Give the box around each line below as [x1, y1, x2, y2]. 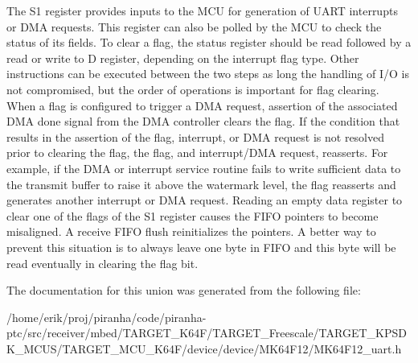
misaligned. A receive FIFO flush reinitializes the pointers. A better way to [6, 223, 376, 240]
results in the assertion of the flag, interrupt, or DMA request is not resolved [6, 128, 385, 145]
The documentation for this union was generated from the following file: [6, 282, 361, 299]
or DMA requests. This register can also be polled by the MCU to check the [6, 18, 382, 35]
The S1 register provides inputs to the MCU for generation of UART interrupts [6, 2, 398, 19]
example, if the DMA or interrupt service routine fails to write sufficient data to [6, 159, 401, 176]
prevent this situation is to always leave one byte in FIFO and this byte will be [6, 238, 396, 255]
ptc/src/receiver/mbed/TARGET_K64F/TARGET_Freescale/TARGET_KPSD [6, 324, 407, 341]
